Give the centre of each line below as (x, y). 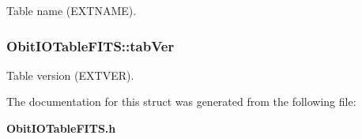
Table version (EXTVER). (70, 75)
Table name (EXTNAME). (72, 10)
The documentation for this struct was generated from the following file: (181, 101)
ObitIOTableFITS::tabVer (90, 45)
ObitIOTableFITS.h (61, 128)
